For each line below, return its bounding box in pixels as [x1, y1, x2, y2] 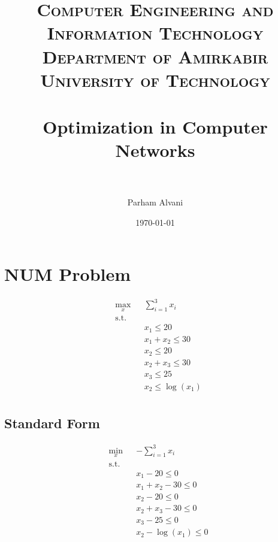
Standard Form [4, 414, 100, 432]
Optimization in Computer [43, 114, 268, 139]
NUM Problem [4, 261, 131, 286]
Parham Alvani [127, 196, 183, 208]
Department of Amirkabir [42, 44, 268, 68]
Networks [115, 138, 195, 162]
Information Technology [47, 20, 264, 45]
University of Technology [40, 67, 270, 92]
